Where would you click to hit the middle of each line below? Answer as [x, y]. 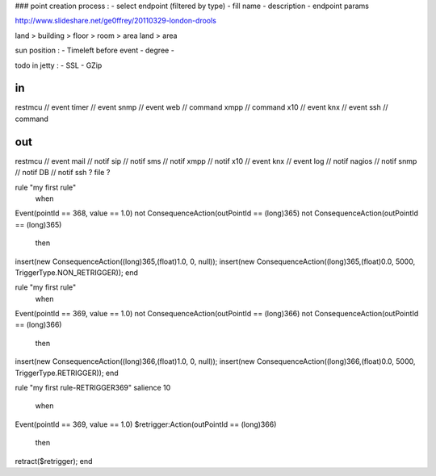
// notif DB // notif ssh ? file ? [63, 173]
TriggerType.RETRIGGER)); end [67, 373]
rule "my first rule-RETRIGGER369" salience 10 [93, 388]
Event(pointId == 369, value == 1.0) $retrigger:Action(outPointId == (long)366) [146, 424]
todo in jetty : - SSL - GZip [59, 65]
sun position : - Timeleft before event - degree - [95, 50]
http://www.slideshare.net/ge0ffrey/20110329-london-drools [116, 21]
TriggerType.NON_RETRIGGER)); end [77, 272]
